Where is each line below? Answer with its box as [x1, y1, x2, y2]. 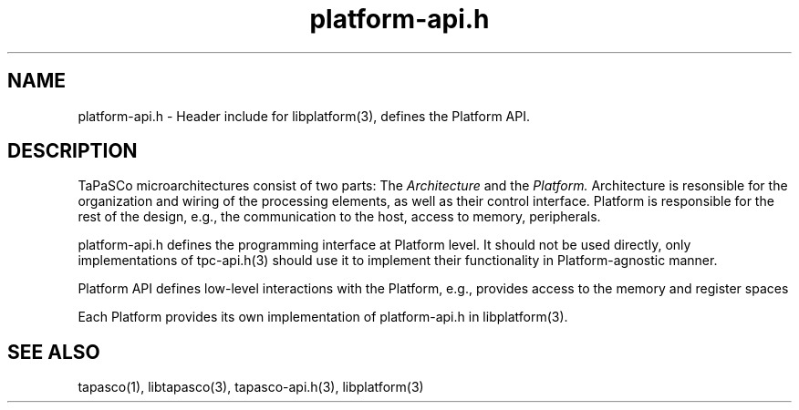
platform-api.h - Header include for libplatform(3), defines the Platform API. [78, 108, 531, 124]
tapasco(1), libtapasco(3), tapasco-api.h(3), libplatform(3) [78, 379, 424, 395]
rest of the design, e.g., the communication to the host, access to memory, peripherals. [78, 209, 601, 225]
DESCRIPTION [7, 139, 138, 163]
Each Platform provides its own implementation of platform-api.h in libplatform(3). [78, 309, 568, 325]
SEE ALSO [7, 340, 100, 364]
